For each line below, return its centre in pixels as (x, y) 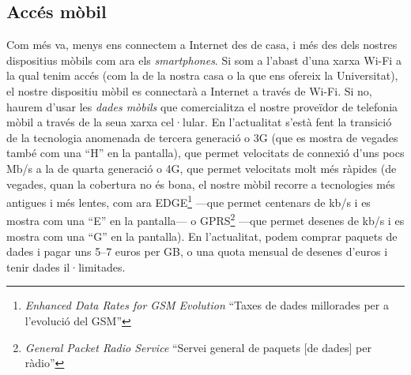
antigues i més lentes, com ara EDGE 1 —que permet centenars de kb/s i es (189, 201)
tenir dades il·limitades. (66, 266)
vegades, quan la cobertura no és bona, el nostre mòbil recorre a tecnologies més (201, 184)
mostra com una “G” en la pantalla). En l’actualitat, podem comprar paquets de (202, 236)
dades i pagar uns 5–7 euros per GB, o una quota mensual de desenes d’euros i (197, 251)
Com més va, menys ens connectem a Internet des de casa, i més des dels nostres (202, 45)
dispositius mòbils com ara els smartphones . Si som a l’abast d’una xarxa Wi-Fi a (204, 60)
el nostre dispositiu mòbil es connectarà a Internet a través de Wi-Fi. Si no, (189, 90)
